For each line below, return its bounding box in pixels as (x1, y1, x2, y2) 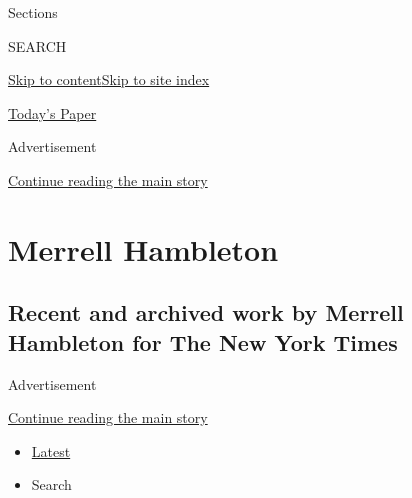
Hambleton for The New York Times (8, 326, 398, 357)
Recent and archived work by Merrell (8, 297, 404, 328)
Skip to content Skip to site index (8, 69, 210, 90)
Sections (8, 2, 58, 22)
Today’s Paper (8, 102, 97, 123)
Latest (31, 440, 71, 461)
